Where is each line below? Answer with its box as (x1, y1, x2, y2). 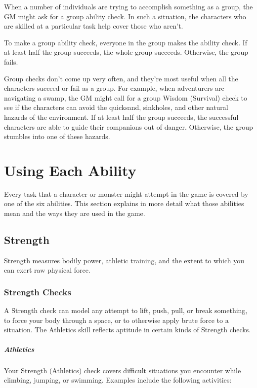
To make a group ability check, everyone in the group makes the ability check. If (4, 37, 248, 47)
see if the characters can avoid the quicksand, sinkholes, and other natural (4, 102, 228, 112)
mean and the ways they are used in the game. (4, 208, 145, 218)
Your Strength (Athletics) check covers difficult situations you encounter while (4, 365, 241, 375)
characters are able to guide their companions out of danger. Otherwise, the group (4, 121, 253, 132)
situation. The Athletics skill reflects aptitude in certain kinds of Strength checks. (4, 324, 251, 335)
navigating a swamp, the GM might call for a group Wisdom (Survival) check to (4, 92, 247, 103)
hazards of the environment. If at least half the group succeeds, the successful (4, 111, 239, 122)
